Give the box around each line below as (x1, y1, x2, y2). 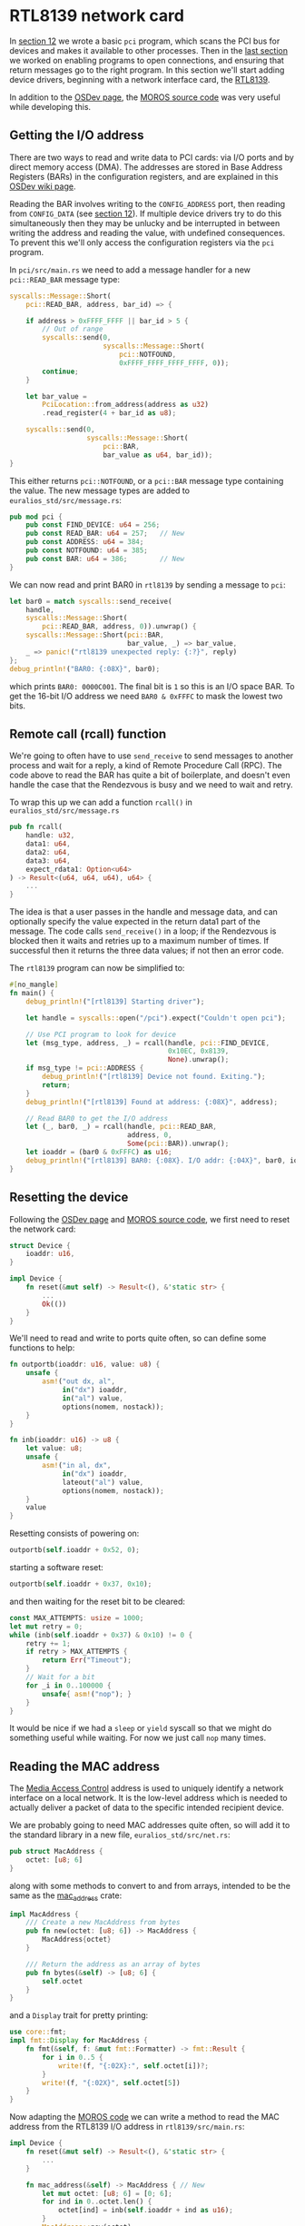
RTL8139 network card (9, 5, 184, 26)
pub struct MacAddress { (9, 1847, 103, 1856)
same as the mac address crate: (9, 1890, 123, 1903)
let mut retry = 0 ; (9, 1622, 84, 1631)
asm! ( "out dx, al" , (42, 1377, 116, 1386)
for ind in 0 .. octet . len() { (42, 2197, 152, 2207)
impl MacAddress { (9, 1909, 79, 1919)
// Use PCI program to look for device (25, 1030, 177, 1039)
